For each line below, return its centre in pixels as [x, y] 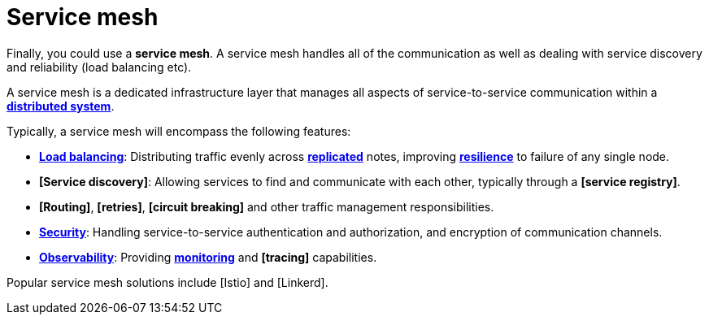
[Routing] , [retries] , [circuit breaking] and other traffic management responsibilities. [267, 206]
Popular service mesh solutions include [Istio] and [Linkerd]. [167, 282]
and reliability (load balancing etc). [99, 67]
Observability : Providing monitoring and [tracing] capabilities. [208, 257]
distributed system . [61, 106]
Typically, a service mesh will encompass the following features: [179, 131]
